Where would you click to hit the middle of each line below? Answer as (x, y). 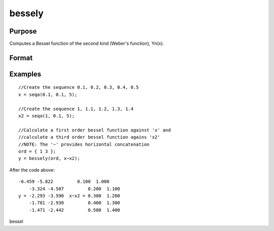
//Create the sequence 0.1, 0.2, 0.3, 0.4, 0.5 (79, 87)
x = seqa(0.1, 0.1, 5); (48, 94)
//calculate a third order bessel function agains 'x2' (89, 137)
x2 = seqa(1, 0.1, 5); (47, 116)
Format (21, 58)
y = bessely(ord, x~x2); (49, 158)
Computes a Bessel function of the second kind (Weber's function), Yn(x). (87, 44)
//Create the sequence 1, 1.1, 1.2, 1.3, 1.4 (76, 109)
